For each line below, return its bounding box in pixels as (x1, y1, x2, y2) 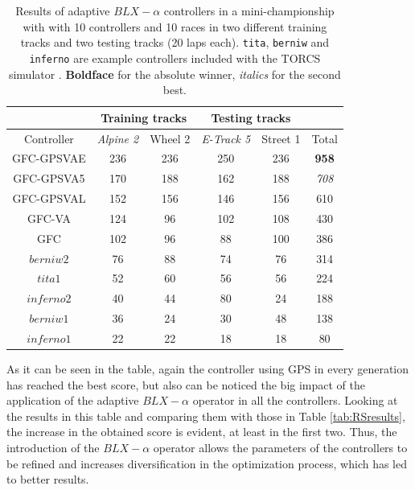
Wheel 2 (150, 130, 191, 146)
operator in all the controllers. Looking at (192, 392, 398, 409)
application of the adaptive (6, 392, 139, 409)
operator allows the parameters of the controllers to (153, 439, 408, 456)
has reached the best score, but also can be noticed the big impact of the (6, 376, 366, 393)
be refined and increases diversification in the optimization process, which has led (6, 455, 408, 471)
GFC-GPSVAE (12, 150, 86, 167)
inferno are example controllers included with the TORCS (29, 49, 321, 66)
